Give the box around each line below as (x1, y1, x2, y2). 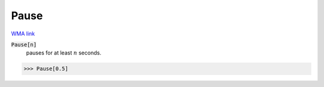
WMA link (11, 30, 35, 37)
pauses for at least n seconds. (26, 49, 101, 56)
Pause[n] (11, 41, 37, 48)
